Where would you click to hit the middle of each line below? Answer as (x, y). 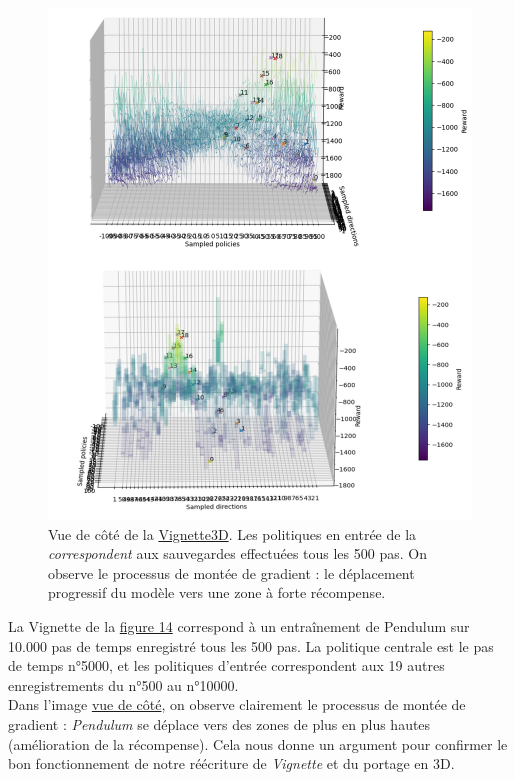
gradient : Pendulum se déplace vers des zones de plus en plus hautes (219, 723)
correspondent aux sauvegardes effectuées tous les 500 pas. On (237, 553)
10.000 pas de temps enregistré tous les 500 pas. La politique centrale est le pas (251, 645)
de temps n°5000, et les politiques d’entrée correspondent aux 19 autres (226, 665)
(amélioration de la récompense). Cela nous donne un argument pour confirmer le (258, 743)
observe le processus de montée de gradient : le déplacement (231, 572)
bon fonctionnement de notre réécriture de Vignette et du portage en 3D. (231, 763)
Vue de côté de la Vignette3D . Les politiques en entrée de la (232, 533)
